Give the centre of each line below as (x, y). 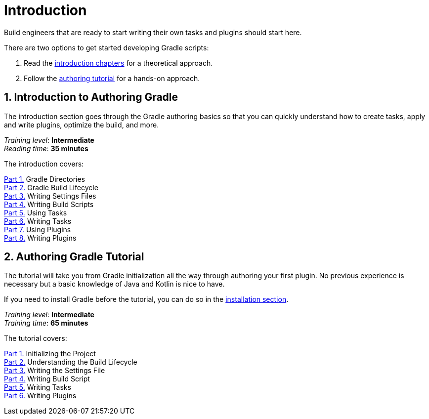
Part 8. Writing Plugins (40, 238)
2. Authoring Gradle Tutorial (74, 257)
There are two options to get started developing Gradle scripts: (107, 47)
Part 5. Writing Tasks (38, 387)
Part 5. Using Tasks (36, 212)
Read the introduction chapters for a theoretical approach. (118, 63)
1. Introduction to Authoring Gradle (91, 97)
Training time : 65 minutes (46, 323)
